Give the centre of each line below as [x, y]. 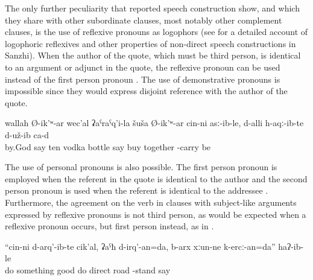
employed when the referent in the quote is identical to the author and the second [156, 178]
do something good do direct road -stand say [88, 269]
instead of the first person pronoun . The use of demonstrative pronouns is [143, 79]
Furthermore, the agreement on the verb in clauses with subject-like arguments [151, 202]
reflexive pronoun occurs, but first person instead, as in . [109, 226]
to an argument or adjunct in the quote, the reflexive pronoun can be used [143, 67]
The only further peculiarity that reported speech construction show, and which [152, 8]
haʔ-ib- [291, 246]
